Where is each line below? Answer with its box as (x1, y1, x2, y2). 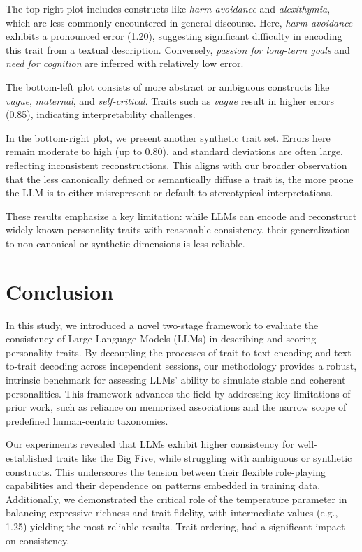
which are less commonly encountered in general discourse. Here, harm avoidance (6, 15, 353, 29)
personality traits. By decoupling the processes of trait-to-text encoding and (6, 344, 331, 359)
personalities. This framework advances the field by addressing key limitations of (6, 386, 351, 400)
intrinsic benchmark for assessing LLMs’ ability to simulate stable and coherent (6, 372, 346, 386)
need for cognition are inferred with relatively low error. (6, 56, 244, 71)
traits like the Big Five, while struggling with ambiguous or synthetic (55, 450, 352, 465)
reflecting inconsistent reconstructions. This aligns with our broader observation (6, 157, 347, 172)
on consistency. (6, 532, 70, 547)
